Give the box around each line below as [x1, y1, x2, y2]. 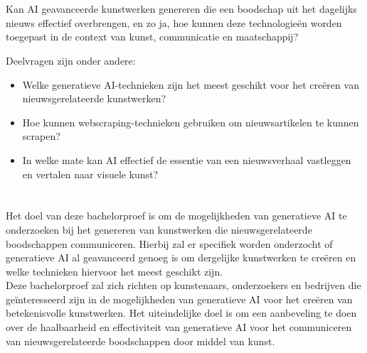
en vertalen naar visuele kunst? [22, 166, 159, 181]
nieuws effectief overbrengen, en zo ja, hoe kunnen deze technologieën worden [6, 15, 342, 30]
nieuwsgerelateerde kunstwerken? [22, 91, 166, 106]
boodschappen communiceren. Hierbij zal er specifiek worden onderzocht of [6, 236, 333, 251]
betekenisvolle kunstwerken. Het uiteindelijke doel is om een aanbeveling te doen [6, 305, 357, 320]
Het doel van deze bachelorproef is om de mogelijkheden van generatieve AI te [6, 208, 347, 223]
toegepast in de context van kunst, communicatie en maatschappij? [6, 29, 299, 44]
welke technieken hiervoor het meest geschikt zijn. [6, 264, 223, 278]
